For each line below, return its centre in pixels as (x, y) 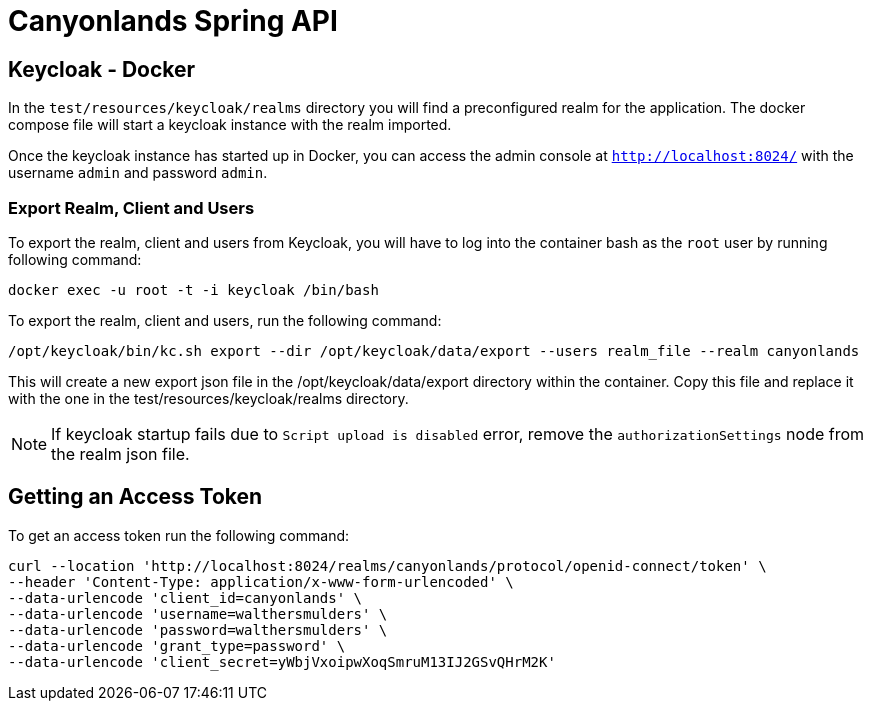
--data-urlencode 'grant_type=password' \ (177, 645)
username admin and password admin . (138, 173)
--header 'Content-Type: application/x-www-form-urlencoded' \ (261, 581)
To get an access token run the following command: (179, 535)
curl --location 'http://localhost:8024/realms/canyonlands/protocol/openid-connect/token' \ (387, 565)
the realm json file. (120, 453)
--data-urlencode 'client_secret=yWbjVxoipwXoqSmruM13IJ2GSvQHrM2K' (282, 661)
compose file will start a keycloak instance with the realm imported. (230, 125)
